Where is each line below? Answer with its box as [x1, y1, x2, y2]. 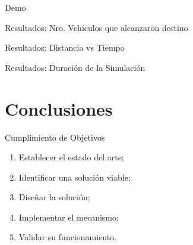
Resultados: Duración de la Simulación [5, 61, 145, 73]
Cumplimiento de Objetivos [5, 131, 105, 143]
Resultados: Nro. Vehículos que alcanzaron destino [5, 21, 188, 33]
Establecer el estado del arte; [18, 151, 124, 163]
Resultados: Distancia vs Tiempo [5, 41, 125, 54]
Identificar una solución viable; [18, 170, 131, 183]
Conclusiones [5, 96, 113, 120]
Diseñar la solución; [18, 191, 90, 203]
